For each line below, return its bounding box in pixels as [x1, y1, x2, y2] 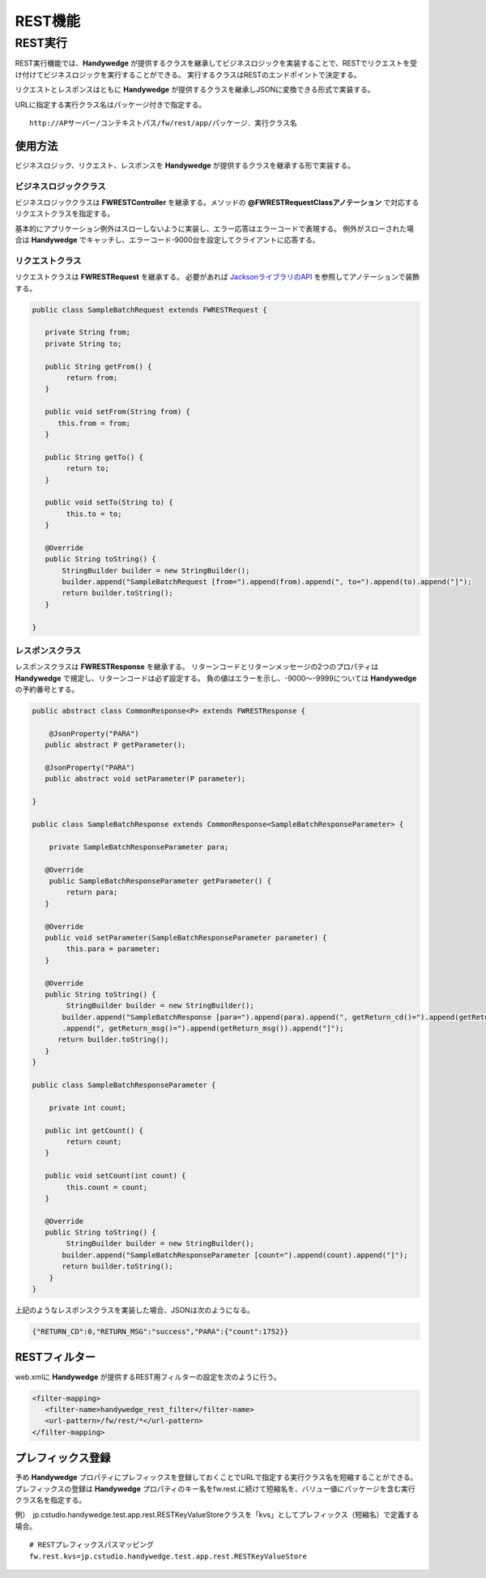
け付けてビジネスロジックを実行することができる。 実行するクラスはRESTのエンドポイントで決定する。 [15, 70, 361, 79]
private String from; [45, 328, 131, 337]
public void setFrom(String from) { [45, 407, 190, 416]
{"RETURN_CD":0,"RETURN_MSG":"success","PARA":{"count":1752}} [32, 1327, 289, 1337]
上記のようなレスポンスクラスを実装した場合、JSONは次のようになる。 [15, 1305, 254, 1316]
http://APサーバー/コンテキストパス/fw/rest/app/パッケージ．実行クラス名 [29, 118, 297, 127]
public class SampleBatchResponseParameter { [32, 1081, 216, 1090]
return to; [66, 464, 109, 473]
